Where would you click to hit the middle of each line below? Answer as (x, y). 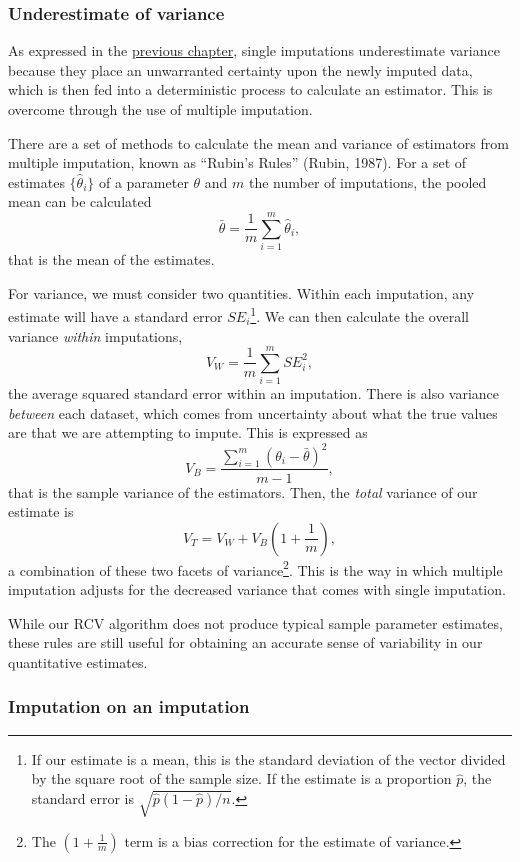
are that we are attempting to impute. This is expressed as (188, 432)
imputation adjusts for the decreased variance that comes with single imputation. (257, 589)
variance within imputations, (95, 335)
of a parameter (143, 181)
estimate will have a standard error (115, 315)
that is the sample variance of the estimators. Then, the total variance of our (243, 491)
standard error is (83, 797)
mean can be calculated (80, 201)
